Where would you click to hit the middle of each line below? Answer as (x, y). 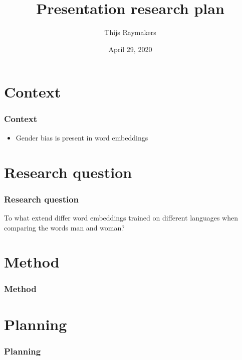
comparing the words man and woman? (64, 227)
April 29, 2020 (130, 49)
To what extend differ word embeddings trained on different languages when (121, 217)
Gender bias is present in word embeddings (82, 137)
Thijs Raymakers (130, 32)
